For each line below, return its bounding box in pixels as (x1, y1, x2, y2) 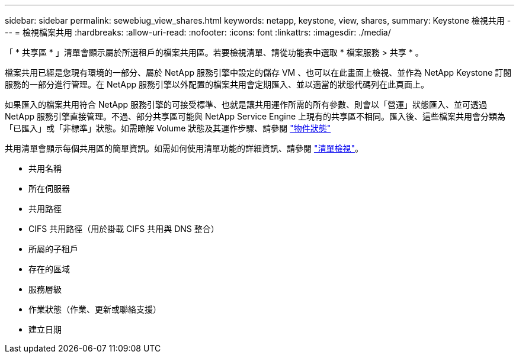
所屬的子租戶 (28, 244, 78, 254)
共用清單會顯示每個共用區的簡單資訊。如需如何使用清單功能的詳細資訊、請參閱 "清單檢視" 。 (5, 143, 363, 153)
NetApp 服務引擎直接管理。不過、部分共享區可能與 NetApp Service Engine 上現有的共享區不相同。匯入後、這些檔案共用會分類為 (5, 111, 506, 121)
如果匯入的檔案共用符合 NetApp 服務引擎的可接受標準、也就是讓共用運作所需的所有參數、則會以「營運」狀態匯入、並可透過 (5, 99, 487, 109)
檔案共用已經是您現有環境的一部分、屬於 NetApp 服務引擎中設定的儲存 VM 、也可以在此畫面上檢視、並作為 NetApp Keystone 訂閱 (5, 67, 512, 78)
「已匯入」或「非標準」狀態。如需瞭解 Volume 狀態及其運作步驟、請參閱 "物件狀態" (5, 123, 331, 133)
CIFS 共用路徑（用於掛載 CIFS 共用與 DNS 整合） (28, 224, 219, 234)
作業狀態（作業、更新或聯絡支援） (28, 304, 161, 314)
